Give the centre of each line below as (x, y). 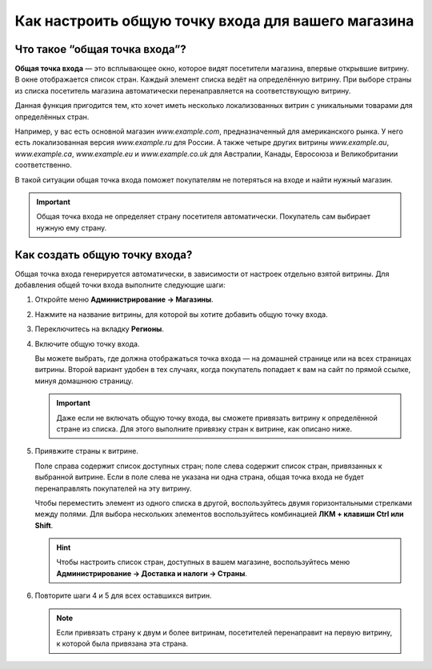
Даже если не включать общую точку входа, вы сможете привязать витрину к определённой (217, 418)
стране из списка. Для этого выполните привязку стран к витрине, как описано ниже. (204, 429)
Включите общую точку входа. (87, 343)
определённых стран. (52, 117)
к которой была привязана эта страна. (122, 643)
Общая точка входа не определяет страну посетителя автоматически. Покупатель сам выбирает (204, 217)
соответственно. (43, 165)
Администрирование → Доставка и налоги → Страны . (152, 573)
